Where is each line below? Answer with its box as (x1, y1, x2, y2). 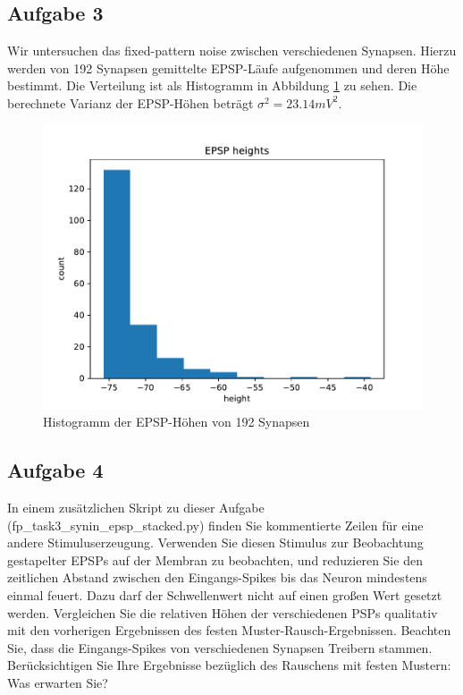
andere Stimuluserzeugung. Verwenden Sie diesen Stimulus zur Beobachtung (7, 533, 424, 552)
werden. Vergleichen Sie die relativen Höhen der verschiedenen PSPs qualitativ (7, 603, 438, 622)
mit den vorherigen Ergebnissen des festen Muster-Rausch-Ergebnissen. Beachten (7, 621, 451, 640)
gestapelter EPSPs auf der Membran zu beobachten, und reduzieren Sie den (7, 550, 423, 569)
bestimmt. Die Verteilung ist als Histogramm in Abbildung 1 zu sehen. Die (7, 76, 417, 95)
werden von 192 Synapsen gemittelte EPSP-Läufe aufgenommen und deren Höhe (7, 58, 450, 77)
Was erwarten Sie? (7, 673, 108, 691)
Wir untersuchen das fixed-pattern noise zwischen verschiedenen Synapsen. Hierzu (7, 41, 457, 60)
